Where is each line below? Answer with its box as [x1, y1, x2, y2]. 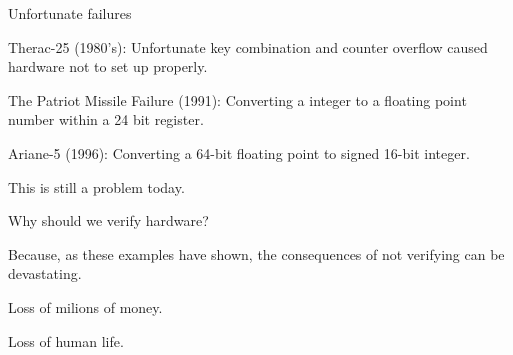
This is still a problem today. [8, 176, 185, 197]
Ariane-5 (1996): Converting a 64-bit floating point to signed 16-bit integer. [8, 142, 470, 163]
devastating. [8, 263, 82, 284]
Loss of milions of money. [8, 296, 163, 317]
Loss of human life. [8, 330, 124, 351]
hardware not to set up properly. [8, 56, 208, 77]
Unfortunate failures [8, 3, 132, 23]
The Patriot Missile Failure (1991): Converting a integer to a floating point [8, 89, 467, 110]
